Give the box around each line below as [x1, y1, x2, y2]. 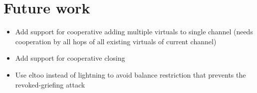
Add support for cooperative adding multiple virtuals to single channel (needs [15, 26, 253, 37]
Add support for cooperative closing [15, 53, 125, 63]
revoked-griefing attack [15, 79, 85, 90]
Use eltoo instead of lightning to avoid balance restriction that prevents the [15, 69, 246, 80]
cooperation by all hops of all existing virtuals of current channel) [15, 36, 217, 46]
